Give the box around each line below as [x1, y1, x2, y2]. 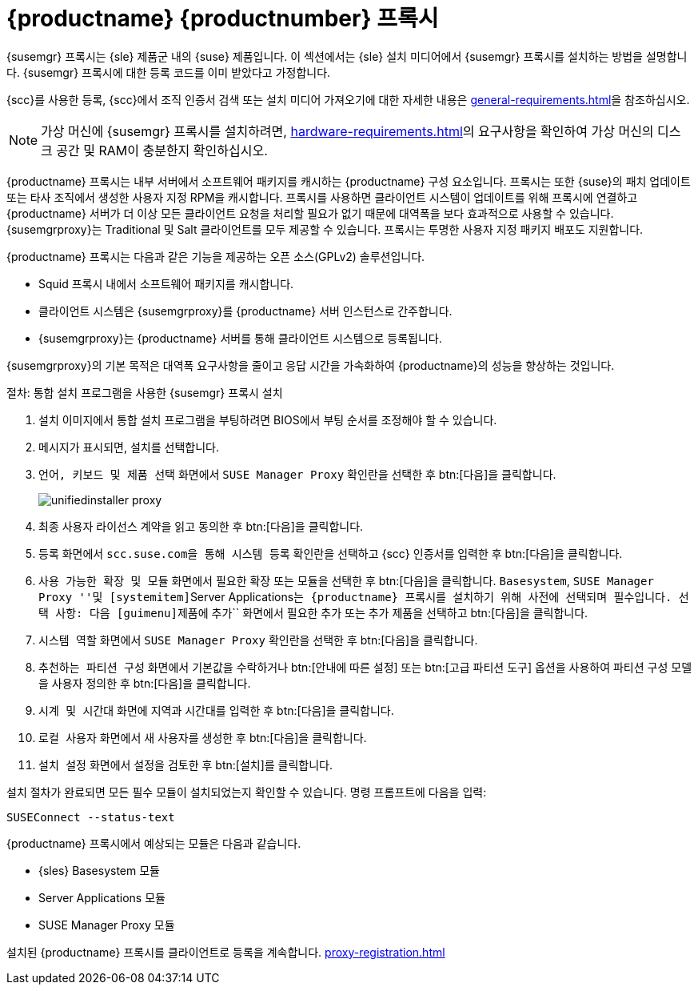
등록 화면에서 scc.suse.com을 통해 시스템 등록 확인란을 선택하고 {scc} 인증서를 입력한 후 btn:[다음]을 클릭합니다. [38, 546, 623, 560]
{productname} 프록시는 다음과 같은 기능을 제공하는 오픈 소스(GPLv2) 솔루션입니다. [6, 249, 425, 263]
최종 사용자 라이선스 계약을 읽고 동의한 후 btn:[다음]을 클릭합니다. [38, 519, 364, 533]
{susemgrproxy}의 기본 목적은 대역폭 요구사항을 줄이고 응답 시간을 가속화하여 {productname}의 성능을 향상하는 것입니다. [6, 358, 615, 372]
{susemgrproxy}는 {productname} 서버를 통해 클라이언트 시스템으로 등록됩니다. [38, 331, 442, 345]
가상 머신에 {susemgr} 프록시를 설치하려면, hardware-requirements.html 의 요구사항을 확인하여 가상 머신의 [41, 122, 654, 139]
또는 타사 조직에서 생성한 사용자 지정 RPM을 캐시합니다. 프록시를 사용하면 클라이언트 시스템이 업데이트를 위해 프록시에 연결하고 [6, 190, 638, 204]
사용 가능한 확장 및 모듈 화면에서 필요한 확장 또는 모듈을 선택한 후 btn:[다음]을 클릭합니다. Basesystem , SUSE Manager [38, 573, 654, 588]
